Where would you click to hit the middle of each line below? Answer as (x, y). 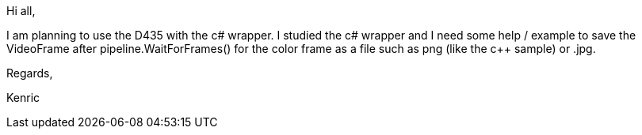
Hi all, (21, 11)
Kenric (23, 97)
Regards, (30, 73)
